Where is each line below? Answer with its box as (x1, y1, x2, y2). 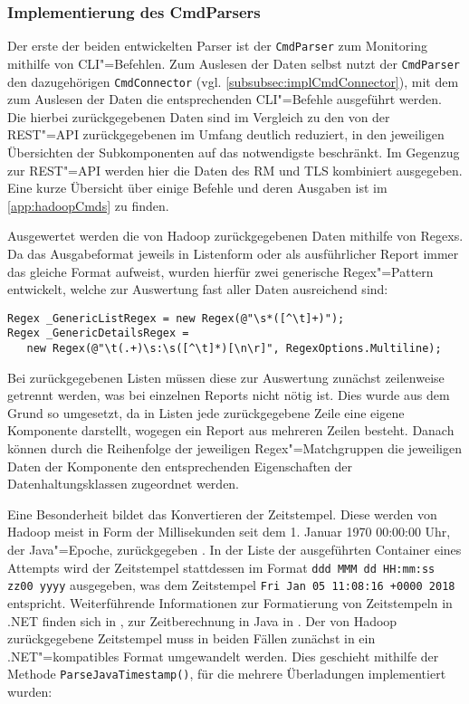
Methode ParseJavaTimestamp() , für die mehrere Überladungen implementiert (7, 664, 446, 683)
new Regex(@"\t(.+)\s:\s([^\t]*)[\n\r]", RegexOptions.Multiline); (26, 342, 442, 356)
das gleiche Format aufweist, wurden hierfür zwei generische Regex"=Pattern (7, 262, 434, 281)
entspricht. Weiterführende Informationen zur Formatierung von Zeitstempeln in (7, 593, 453, 612)
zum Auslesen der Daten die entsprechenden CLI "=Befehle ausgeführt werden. (7, 90, 442, 109)
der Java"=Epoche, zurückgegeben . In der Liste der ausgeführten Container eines (7, 540, 462, 559)
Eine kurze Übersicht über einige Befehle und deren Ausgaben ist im (7, 178, 388, 197)
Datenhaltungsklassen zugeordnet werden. (7, 474, 240, 493)
